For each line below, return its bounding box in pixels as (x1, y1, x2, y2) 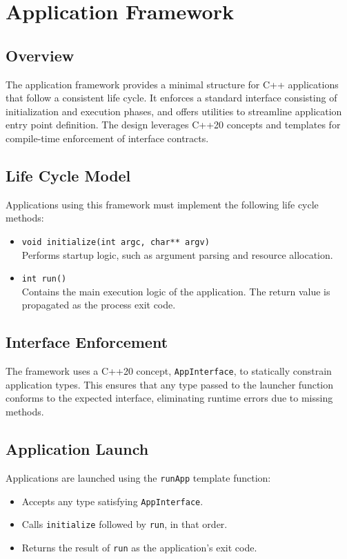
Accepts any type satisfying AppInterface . (21, 493, 204, 508)
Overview (6, 44, 75, 66)
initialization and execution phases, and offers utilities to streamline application (6, 104, 342, 118)
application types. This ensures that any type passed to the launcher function (6, 377, 334, 391)
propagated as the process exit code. (21, 297, 176, 312)
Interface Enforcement (6, 331, 168, 353)
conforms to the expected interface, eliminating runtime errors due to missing (6, 391, 333, 405)
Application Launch (6, 438, 149, 460)
